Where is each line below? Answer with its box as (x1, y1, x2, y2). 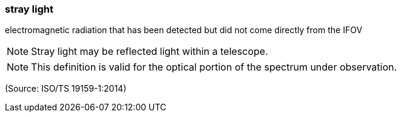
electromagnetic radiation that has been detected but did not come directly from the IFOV (5, 25, 363, 36)
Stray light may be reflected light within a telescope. (31, 45, 268, 58)
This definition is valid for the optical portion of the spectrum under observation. (31, 61, 397, 74)
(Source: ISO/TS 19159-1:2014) (5, 83, 127, 94)
